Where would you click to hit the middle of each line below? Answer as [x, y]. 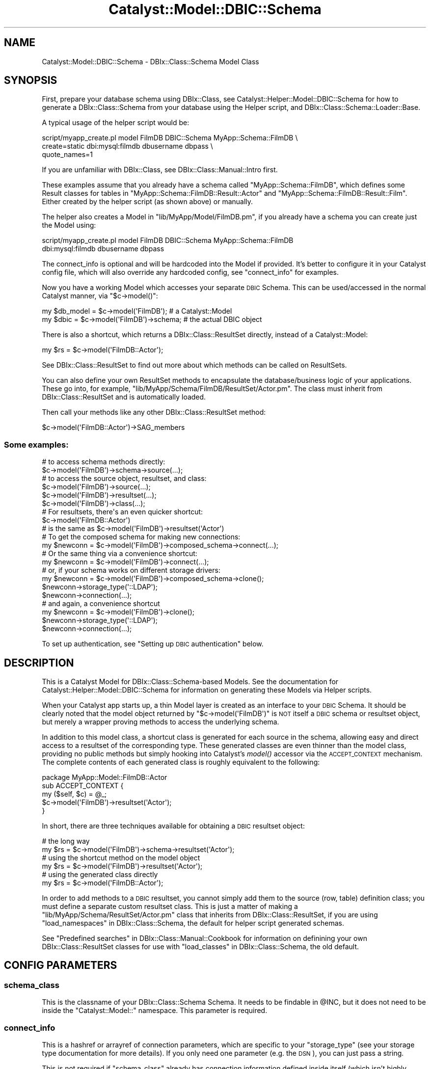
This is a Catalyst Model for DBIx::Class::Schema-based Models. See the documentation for [190, 682]
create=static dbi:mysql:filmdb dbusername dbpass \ [127, 146]
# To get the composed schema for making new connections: [141, 537]
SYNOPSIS [31, 80]
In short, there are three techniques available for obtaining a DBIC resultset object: [173, 826]
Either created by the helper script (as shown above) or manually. [148, 202]
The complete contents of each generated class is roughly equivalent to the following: [181, 762]
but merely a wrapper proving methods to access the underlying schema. [161, 722]
